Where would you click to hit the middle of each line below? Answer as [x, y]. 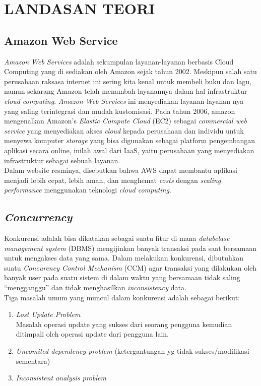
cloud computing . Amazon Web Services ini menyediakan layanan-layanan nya [124, 101]
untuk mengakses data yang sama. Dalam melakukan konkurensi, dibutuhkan [124, 258]
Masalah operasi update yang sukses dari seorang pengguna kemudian [124, 324]
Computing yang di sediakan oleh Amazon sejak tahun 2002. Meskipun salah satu [130, 71]
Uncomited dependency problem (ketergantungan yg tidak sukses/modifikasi [133, 351]
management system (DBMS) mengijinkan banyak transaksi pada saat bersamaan [130, 248]
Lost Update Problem [48, 314]
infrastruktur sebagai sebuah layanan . [62, 160]
